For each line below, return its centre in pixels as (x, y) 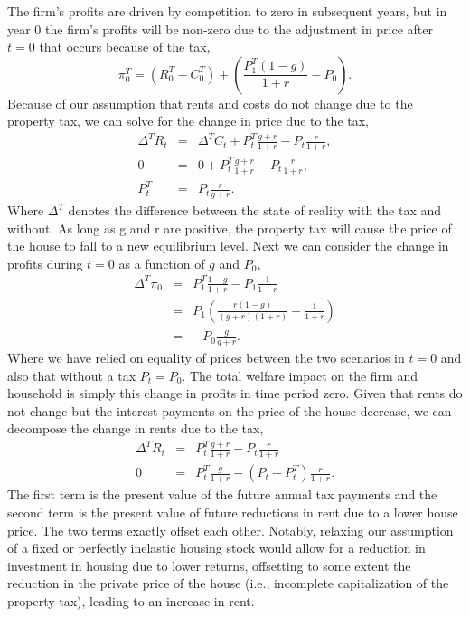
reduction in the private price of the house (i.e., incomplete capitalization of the (228, 583)
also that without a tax (72, 375)
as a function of (162, 263)
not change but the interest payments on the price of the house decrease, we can (230, 410)
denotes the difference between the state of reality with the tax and (255, 210)
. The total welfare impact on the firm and (300, 375)
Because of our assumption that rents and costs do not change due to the (210, 103)
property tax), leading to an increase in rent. (131, 600)
